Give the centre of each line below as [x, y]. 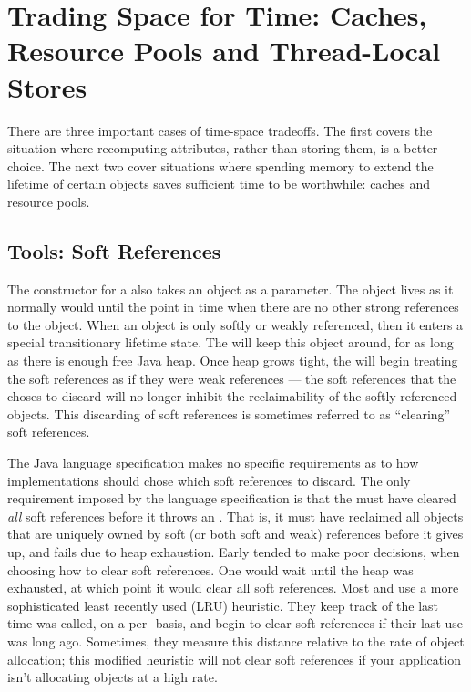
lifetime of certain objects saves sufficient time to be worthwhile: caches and [219, 184]
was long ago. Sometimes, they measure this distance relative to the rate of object [236, 640]
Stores [47, 86]
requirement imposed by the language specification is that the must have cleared [232, 498]
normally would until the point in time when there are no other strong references [233, 307]
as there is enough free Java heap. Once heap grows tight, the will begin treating [233, 361]
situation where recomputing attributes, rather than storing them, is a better [223, 148]
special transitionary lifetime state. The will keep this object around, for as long [230, 342]
